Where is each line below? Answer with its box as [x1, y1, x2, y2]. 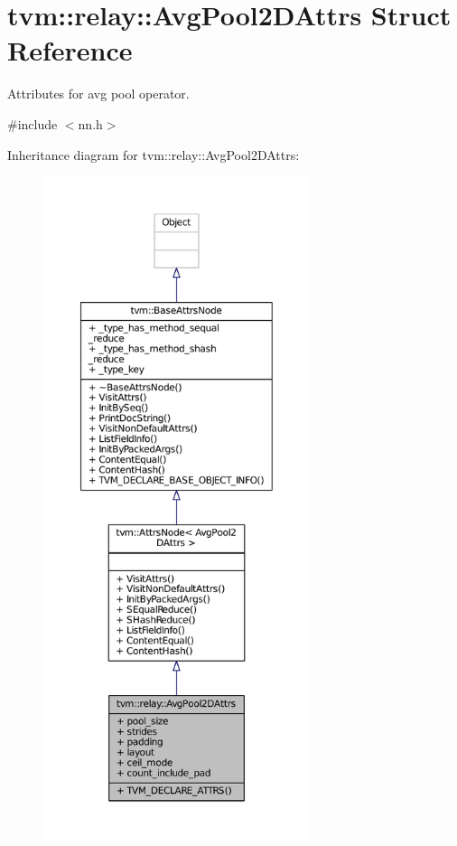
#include [7, 114, 58, 133]
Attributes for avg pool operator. [7, 84, 190, 103]
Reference [7, 32, 133, 69]
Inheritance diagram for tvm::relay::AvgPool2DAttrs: [7, 145, 300, 164]
